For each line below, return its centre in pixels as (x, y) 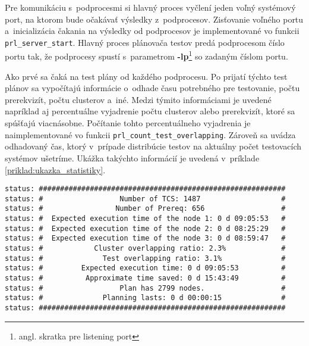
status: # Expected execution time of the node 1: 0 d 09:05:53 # (145, 219)
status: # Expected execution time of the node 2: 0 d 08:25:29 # (145, 228)
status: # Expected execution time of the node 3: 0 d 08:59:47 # (145, 239)
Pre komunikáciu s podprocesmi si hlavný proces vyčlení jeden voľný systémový (150, 7)
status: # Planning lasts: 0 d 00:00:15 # (145, 298)
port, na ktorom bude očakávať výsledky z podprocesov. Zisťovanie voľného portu (154, 19)
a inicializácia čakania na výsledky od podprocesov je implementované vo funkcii (152, 31)
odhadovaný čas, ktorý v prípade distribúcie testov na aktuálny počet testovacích (153, 146)
